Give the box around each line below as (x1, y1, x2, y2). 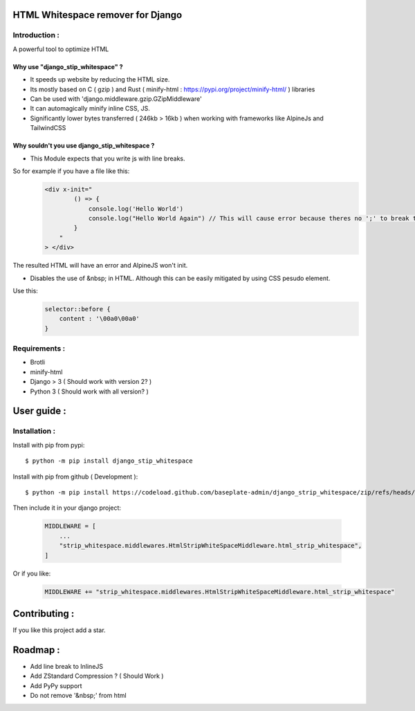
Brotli (30, 358, 45, 367)
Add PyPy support (30, 681, 82, 690)
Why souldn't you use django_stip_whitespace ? (12, 142, 155, 150)
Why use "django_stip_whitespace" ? (12, 62, 124, 71)
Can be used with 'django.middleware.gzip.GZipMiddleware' (30, 94, 202, 103)
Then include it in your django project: (12, 504, 121, 512)
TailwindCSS (30, 124, 66, 132)
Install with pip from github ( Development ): (12, 472, 138, 481)
